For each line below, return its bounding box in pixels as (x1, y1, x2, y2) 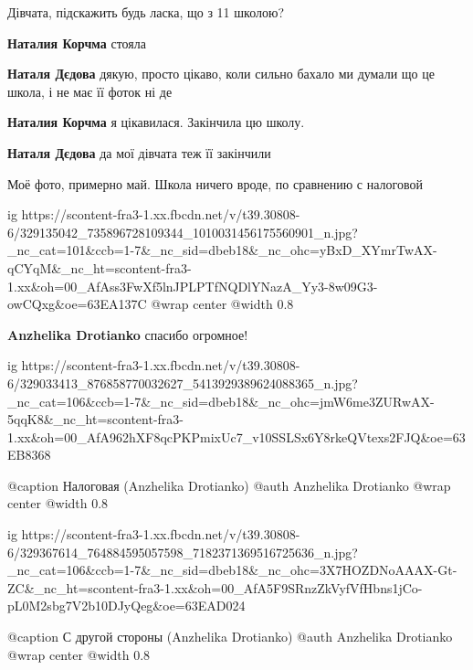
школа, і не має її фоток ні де (7, 81, 173, 101)
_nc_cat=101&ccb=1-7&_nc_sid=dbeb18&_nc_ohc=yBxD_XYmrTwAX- (7, 240, 437, 260)
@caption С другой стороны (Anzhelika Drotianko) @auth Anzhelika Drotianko (7, 627, 453, 646)
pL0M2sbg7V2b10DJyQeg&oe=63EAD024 (7, 596, 246, 615)
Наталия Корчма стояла (7, 33, 146, 52)
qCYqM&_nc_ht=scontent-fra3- (7, 258, 192, 277)
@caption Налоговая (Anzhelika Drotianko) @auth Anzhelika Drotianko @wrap (7, 475, 451, 495)
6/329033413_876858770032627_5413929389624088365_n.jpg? (7, 373, 358, 392)
